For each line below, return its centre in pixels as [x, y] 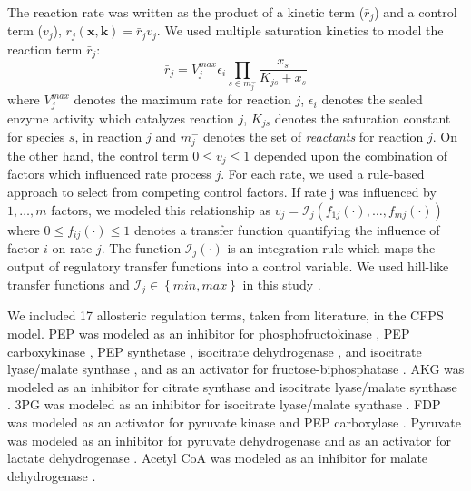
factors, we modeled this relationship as [161, 209]
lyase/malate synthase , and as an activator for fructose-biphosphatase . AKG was [236, 369]
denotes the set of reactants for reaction [314, 137]
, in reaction [108, 137]
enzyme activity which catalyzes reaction [121, 118]
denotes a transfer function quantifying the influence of [287, 229]
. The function [141, 247]
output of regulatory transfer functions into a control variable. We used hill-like [228, 266]
